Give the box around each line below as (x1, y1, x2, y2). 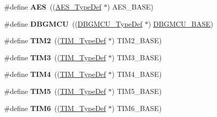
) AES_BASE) (107, 2, 154, 12)
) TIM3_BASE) (112, 52, 162, 62)
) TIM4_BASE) (112, 69, 162, 79)
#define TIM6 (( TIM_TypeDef (4, 102, 106, 113)
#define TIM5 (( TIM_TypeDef (4, 85, 106, 96)
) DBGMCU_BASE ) (148, 18, 213, 29)
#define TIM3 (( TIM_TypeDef (4, 52, 106, 62)
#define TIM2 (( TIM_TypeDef (4, 35, 106, 46)
